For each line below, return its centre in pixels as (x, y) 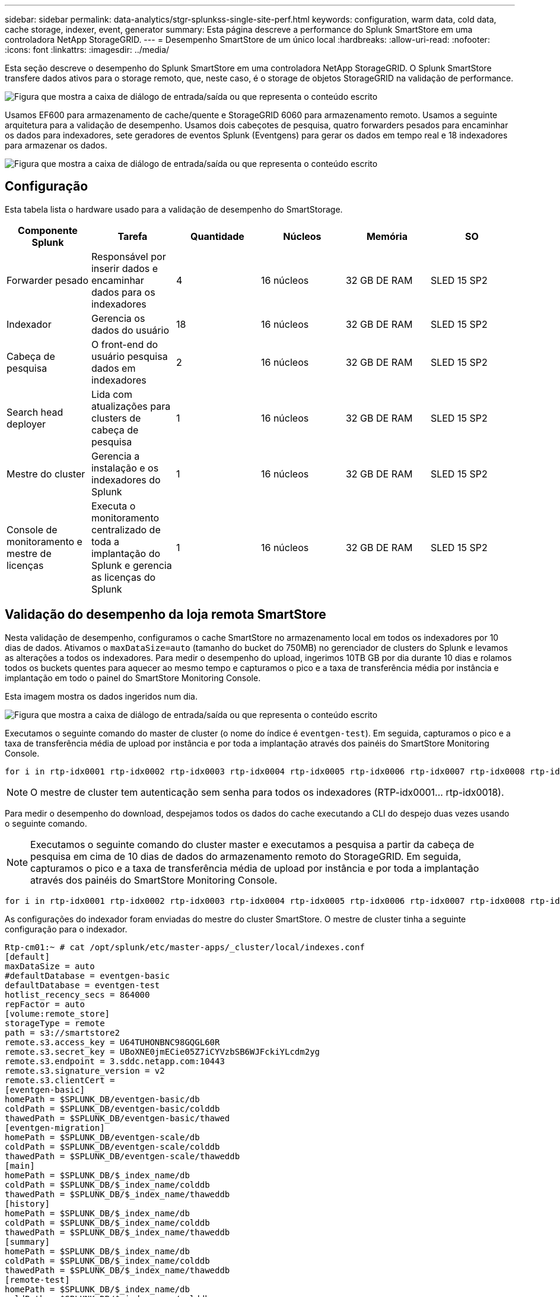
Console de (32, 529)
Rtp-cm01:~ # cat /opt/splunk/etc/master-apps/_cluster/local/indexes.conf (185, 947)
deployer (26, 424)
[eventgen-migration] (55, 1127)
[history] (27, 1203)
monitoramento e (44, 541)
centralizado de (126, 529)
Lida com (112, 394)
